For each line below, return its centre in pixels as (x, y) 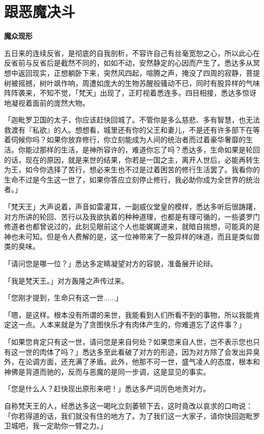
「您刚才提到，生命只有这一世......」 (63, 298)
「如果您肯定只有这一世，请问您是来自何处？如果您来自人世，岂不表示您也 (128, 341)
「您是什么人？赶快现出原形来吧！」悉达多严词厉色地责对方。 (107, 389)
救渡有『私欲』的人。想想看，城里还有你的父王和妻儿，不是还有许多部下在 (128, 129)
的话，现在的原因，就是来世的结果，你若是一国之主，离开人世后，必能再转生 (132, 159)
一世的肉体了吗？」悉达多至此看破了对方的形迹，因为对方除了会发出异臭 (139, 351)
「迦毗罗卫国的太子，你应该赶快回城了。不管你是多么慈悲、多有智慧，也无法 (132, 120)
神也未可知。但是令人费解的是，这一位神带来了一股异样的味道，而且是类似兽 (132, 236)
